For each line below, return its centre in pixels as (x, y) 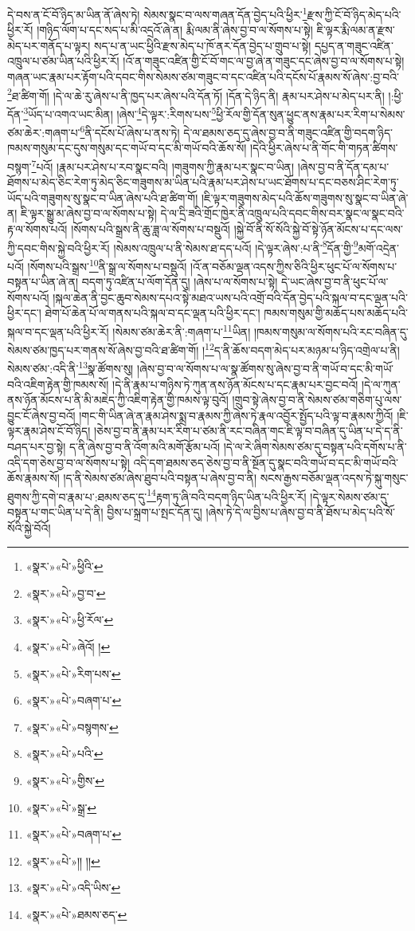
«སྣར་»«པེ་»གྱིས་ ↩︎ (65, 780)
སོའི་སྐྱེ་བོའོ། (29, 527)
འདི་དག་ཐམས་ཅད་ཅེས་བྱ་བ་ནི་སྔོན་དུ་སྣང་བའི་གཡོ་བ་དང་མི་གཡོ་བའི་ (266, 462)
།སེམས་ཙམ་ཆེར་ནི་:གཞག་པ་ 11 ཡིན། (182, 330)
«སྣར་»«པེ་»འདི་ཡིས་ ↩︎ (73, 888)
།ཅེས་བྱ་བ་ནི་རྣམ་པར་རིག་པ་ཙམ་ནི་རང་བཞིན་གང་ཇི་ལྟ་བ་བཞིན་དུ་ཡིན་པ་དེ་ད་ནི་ (248, 431)
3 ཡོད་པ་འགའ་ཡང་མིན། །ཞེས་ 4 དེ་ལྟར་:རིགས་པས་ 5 (120, 112)
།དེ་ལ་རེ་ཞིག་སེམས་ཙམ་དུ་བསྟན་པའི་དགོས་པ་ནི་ (315, 446)
